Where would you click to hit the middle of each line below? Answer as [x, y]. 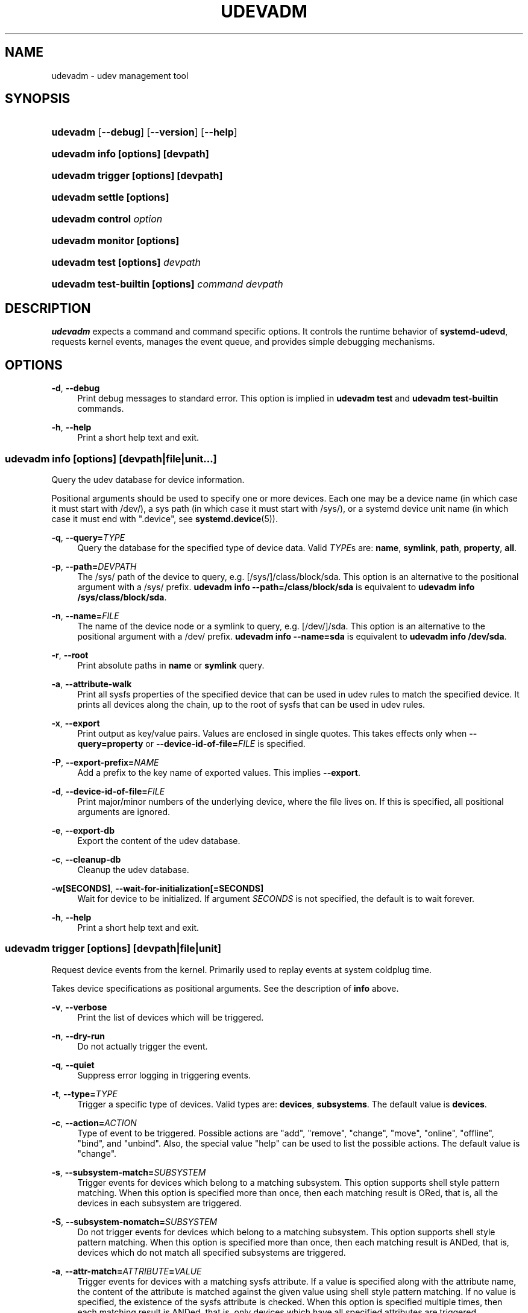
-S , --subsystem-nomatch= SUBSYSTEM [134, 1221]
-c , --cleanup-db [86, 859]
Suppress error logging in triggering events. [164, 1075]
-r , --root [70, 655]
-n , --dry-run [78, 1036]
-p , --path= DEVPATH [94, 566]
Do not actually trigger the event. [143, 1046]
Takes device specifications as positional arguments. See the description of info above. [225, 988]
